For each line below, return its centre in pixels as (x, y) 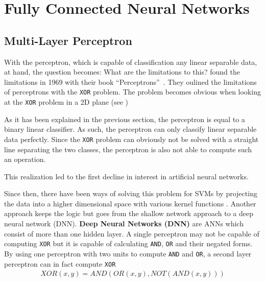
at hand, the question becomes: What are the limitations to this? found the (122, 72)
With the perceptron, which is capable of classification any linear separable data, (131, 62)
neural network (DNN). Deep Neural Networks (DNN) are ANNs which (124, 224)
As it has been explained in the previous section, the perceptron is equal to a (125, 119)
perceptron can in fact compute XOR (60, 263)
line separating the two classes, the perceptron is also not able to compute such (128, 149)
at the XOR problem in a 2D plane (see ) (66, 102)
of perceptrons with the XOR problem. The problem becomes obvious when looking (132, 92)
